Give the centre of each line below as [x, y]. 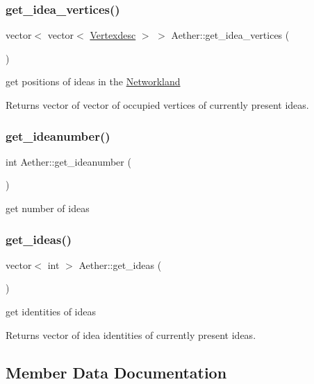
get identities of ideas [51, 311]
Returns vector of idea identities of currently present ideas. [131, 334]
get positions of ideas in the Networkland [93, 81]
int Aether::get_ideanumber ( [68, 161]
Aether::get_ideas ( [120, 264]
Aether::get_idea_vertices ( [230, 35]
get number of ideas [48, 208]
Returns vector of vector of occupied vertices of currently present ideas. [157, 105]
